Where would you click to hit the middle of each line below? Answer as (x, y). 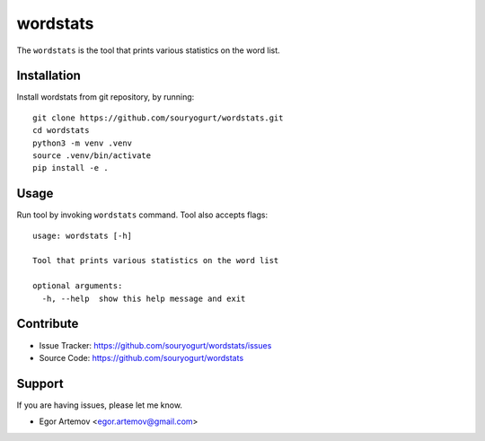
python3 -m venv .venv (83, 143)
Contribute (48, 324)
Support (40, 383)
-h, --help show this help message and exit (144, 298)
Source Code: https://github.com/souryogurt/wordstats (141, 357)
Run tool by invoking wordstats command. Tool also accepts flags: (142, 215)
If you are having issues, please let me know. (100, 405)
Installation (48, 76)
